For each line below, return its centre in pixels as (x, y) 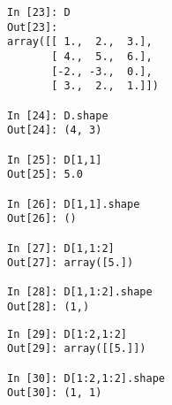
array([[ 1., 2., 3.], (80, 42)
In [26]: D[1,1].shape (74, 204)
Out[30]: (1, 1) (55, 393)
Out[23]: (33, 27)
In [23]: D (39, 12)
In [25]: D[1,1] (55, 160)
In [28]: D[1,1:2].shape (80, 292)
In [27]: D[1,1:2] (61, 248)
